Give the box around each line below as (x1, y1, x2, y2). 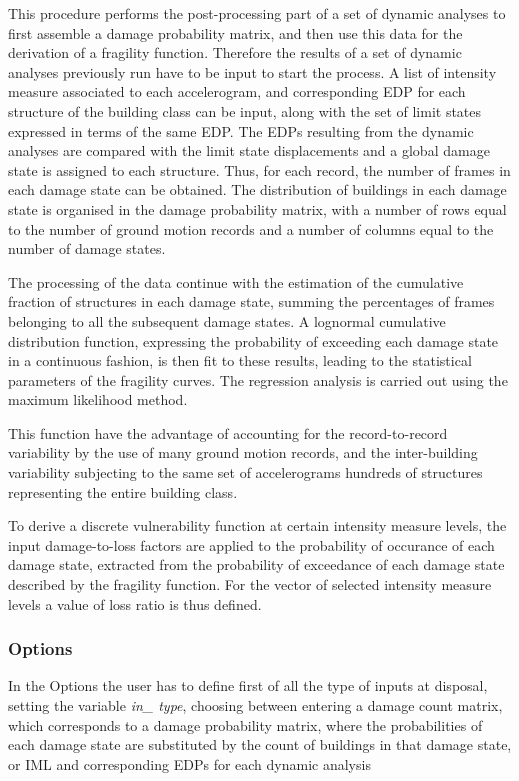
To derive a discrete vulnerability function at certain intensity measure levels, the (8, 515, 507, 536)
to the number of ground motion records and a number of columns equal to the (8, 218, 494, 239)
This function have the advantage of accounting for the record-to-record (8, 422, 448, 443)
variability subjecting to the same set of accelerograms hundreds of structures (8, 462, 483, 483)
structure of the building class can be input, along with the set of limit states (8, 100, 482, 121)
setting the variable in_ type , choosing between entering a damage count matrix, (8, 695, 503, 716)
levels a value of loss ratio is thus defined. (8, 593, 262, 614)
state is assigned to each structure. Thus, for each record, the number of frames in (8, 159, 511, 180)
